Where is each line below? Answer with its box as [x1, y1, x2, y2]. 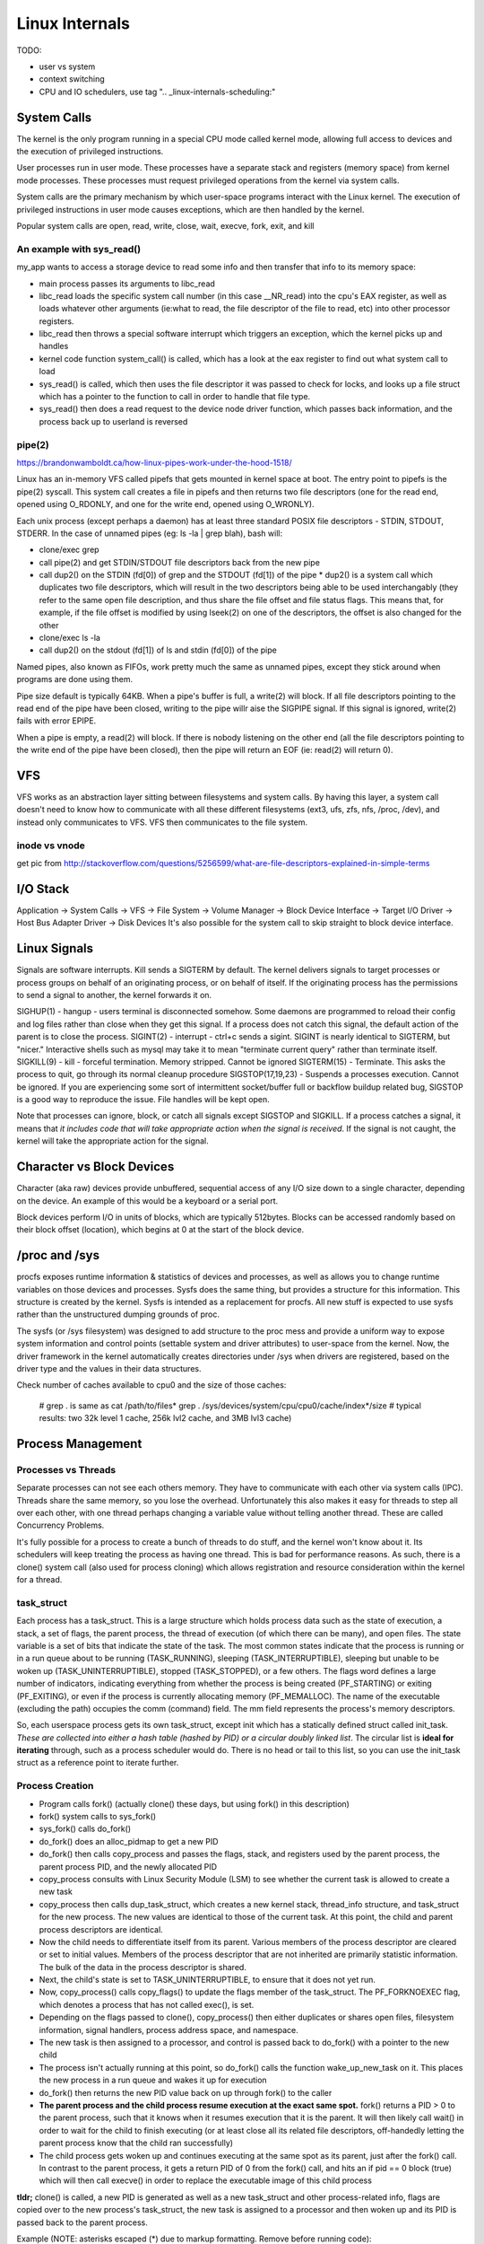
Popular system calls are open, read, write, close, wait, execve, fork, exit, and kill [16, 220, 315, 231]
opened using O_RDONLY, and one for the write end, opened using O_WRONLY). [16, 499, 315, 510]
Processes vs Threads [16, 1463, 117, 1476]
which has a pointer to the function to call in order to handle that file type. [39, 391, 311, 402]
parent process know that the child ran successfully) [39, 2137, 233, 2149]
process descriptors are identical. [39, 1924, 163, 1934]
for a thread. [16, 1574, 63, 1585]
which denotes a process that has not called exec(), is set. [39, 1999, 255, 2010]
